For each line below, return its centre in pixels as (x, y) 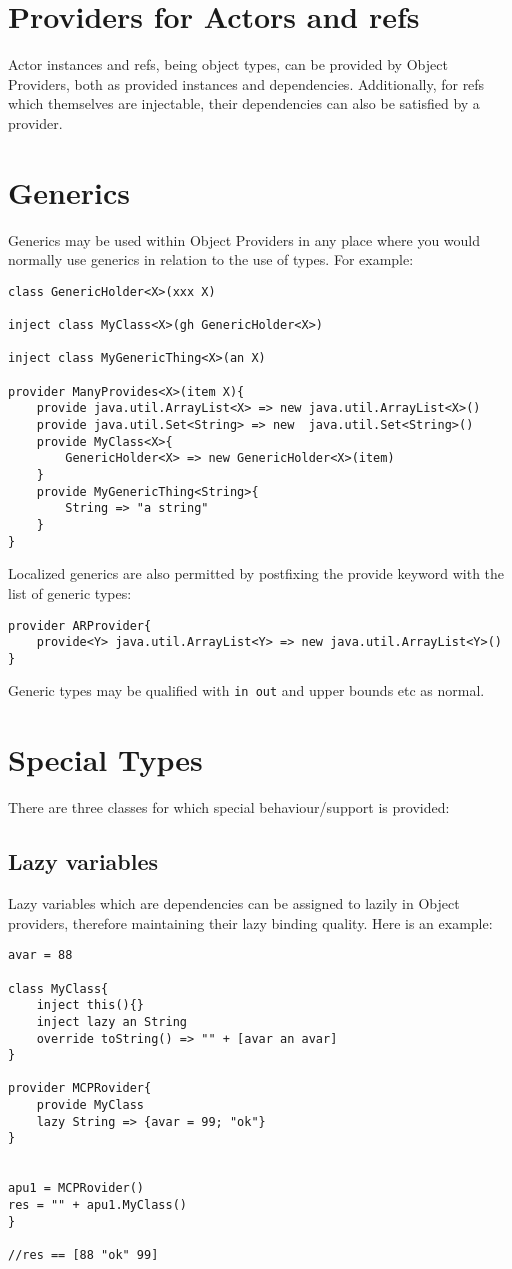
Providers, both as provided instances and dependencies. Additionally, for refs (246, 83)
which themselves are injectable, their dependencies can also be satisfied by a (244, 103)
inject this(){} (90, 1005)
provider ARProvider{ (80, 625)
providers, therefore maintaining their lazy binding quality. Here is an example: (250, 922)
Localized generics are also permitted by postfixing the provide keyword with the (256, 573)
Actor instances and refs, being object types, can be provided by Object (228, 64)
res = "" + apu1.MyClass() (97, 1205)
